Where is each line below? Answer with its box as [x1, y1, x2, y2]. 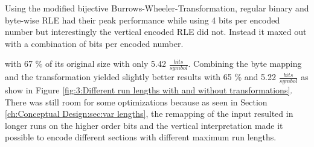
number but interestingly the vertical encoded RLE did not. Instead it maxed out [5, 25, 307, 38]
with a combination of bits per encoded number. [5, 37, 184, 49]
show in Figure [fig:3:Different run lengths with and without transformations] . [5, 84, 293, 96]
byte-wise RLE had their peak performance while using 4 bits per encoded [5, 13, 280, 26]
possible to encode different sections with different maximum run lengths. [5, 131, 277, 143]
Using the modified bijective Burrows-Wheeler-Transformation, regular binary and [5, 2, 309, 14]
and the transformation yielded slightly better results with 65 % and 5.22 [5, 70, 276, 83]
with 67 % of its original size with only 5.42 [5, 57, 166, 70]
